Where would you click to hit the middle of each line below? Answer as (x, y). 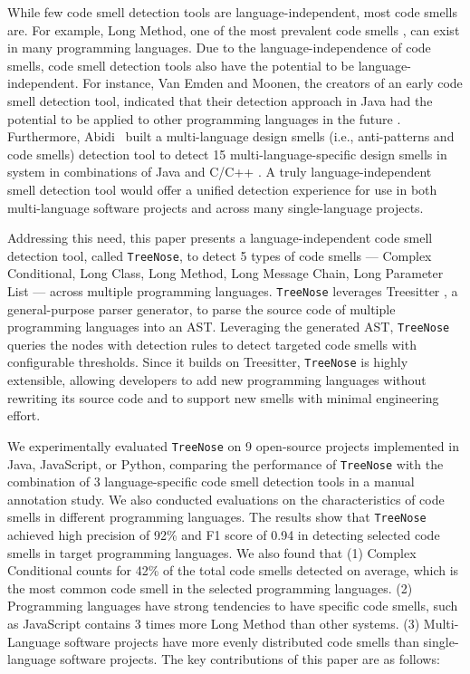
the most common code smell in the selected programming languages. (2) (210, 587)
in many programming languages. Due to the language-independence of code (219, 48)
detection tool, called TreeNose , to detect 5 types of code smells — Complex (220, 255)
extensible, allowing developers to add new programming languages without (217, 380)
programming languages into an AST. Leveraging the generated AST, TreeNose (229, 327)
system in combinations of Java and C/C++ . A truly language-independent (220, 172)
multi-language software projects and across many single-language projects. (216, 207)
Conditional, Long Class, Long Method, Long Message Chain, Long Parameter (225, 273)
